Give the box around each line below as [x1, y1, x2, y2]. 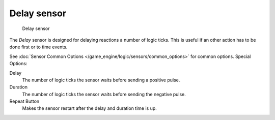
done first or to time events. [9, 44, 68, 50]
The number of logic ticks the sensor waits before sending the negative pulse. [22, 91, 186, 97]
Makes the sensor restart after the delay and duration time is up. [22, 105, 157, 111]
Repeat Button [9, 98, 40, 104]
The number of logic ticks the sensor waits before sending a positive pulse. [22, 77, 180, 83]
